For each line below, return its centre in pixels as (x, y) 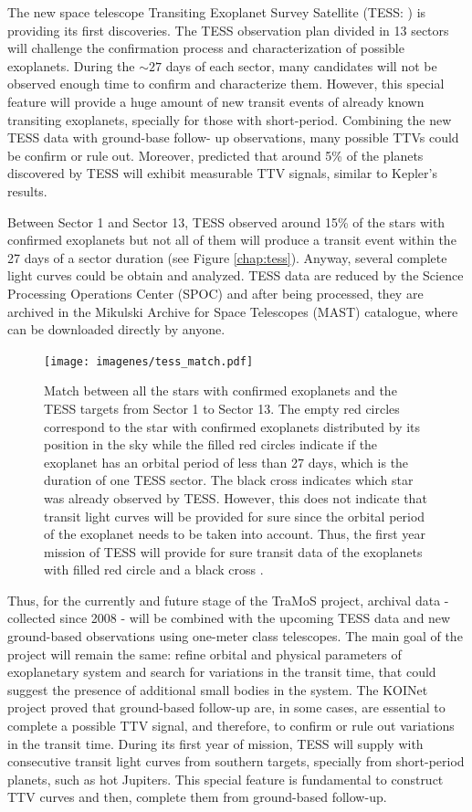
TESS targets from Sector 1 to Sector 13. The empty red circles (222, 408)
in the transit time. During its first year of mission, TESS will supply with (215, 743)
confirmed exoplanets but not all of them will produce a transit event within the (232, 240)
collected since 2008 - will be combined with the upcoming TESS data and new (229, 618)
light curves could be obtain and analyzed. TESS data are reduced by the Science (236, 275)
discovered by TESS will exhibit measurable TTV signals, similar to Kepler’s (222, 173)
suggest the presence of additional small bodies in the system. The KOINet (218, 689)
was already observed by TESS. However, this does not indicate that (236, 497)
